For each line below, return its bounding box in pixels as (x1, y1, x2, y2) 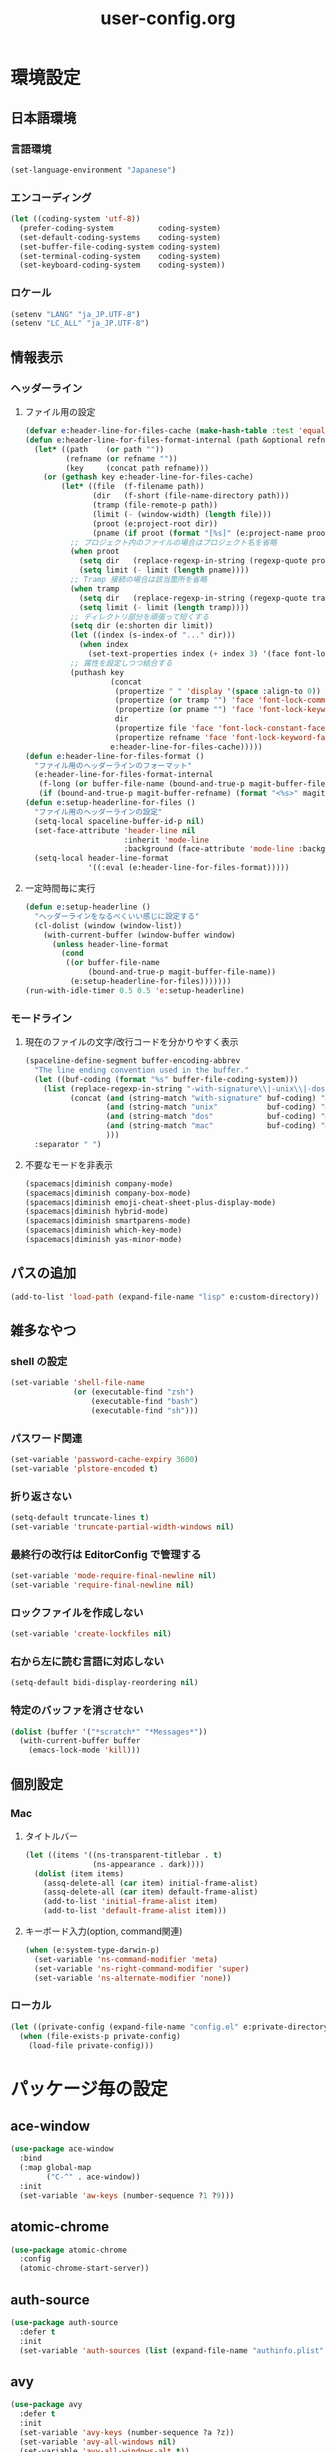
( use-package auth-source (10, 2317, 118, 2327)
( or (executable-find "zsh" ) (73, 1387, 195, 1397)
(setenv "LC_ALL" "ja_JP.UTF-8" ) (10, 318, 150, 329)
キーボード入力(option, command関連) (24, 1925, 183, 1937)
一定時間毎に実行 (24, 882, 96, 894)
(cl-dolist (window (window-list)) (34, 920, 183, 931)
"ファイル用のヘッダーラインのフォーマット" (34, 760, 193, 771)
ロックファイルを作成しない (10, 1605, 144, 1619)
